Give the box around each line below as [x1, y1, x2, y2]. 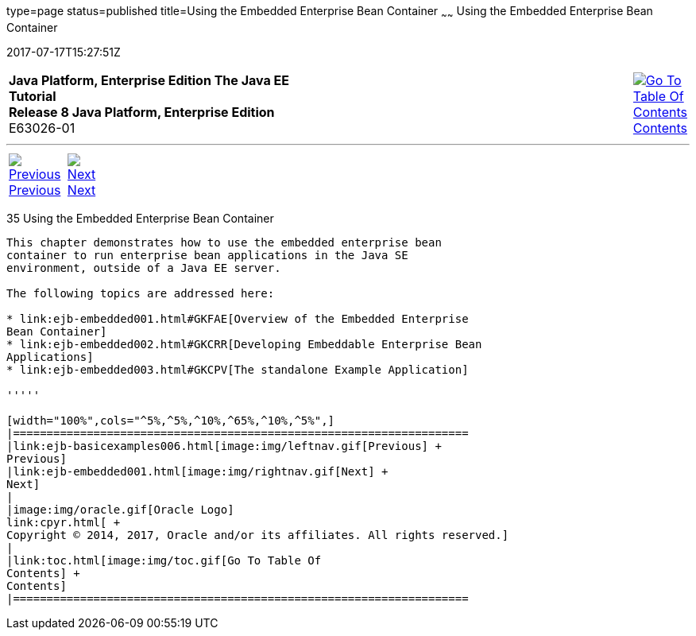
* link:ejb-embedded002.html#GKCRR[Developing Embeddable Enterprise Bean [6, 337, 482, 351]
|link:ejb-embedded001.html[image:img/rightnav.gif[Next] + [6, 464, 389, 478]
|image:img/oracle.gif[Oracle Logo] [6, 502, 234, 516]
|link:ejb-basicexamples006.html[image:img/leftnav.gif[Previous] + [6, 439, 442, 452]
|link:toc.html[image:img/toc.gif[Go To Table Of [6, 553, 322, 567]
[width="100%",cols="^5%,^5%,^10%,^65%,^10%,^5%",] [6, 413, 335, 427]
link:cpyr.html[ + [6, 515, 121, 529]
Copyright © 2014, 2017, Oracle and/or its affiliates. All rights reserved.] [6, 528, 509, 541]
